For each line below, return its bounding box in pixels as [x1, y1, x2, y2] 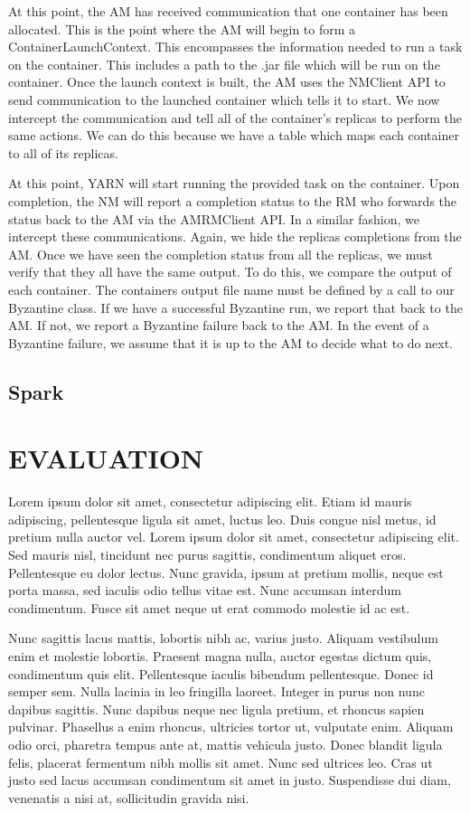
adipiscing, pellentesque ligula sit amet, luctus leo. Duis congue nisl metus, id [8, 509, 437, 528]
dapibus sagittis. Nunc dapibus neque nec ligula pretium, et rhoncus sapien [8, 699, 425, 718]
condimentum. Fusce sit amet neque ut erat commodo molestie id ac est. [8, 598, 410, 617]
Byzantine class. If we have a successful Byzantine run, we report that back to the [8, 298, 463, 317]
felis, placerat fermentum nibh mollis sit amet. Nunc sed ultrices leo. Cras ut [8, 752, 433, 771]
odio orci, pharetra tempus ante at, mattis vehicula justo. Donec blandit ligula [8, 734, 443, 753]
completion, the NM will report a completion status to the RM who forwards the [8, 191, 457, 210]
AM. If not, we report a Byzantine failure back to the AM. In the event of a [8, 316, 429, 335]
